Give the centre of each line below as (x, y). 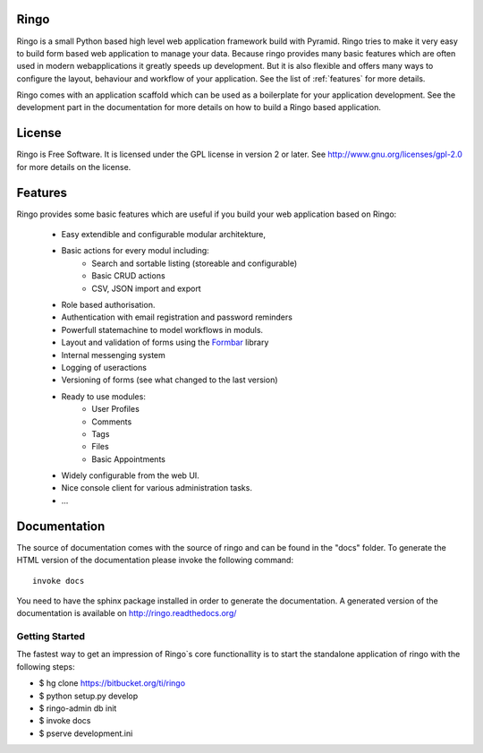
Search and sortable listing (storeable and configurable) (195, 263)
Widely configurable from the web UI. (131, 475)
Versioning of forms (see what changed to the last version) (169, 380)
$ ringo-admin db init (78, 708)
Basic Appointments (128, 459)
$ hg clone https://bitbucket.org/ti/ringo (112, 683)
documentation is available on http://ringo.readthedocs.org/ (127, 613)
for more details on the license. (74, 167)
